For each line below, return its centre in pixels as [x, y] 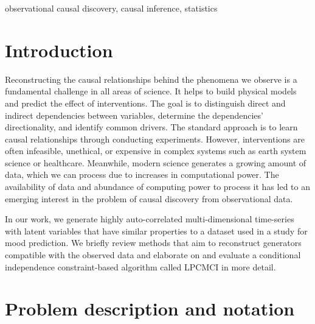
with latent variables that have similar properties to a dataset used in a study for [156, 231]
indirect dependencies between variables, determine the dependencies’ [134, 115]
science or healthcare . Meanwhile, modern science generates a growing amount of [156, 162]
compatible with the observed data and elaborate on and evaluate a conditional [153, 255]
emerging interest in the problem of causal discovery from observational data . [149, 198]
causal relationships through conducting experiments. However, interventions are [155, 139]
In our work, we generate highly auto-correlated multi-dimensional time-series [150, 219]
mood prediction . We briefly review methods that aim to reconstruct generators [153, 243]
